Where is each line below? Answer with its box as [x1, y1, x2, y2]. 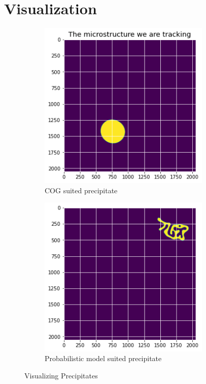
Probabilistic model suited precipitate [45, 353, 162, 364]
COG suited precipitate [45, 185, 118, 195]
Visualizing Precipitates [24, 370, 98, 380]
